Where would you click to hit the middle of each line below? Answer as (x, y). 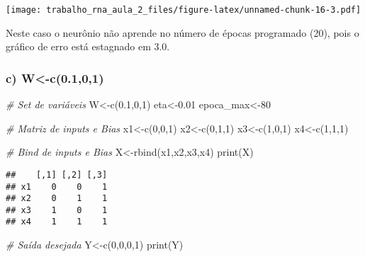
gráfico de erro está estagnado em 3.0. (88, 46)
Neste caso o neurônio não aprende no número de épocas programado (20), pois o (182, 32)
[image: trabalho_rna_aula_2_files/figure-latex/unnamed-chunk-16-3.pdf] (184, 10)
